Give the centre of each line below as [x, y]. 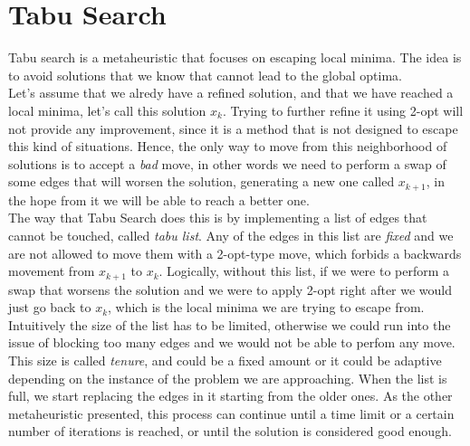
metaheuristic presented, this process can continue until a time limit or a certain [231, 413]
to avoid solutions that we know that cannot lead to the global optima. [205, 75]
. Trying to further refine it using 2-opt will [343, 110]
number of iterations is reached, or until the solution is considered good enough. [230, 431]
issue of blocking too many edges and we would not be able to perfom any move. [232, 342]
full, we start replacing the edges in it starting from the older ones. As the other [230, 396]
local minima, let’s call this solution [107, 110]
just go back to [50, 307]
